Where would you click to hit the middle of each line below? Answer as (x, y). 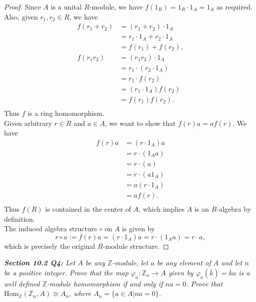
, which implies (162, 208)
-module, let (130, 263)
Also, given (21, 16)
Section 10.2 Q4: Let (40, 263)
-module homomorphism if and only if (105, 283)
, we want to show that (140, 123)
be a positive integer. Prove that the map (66, 272)
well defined (22, 283)
